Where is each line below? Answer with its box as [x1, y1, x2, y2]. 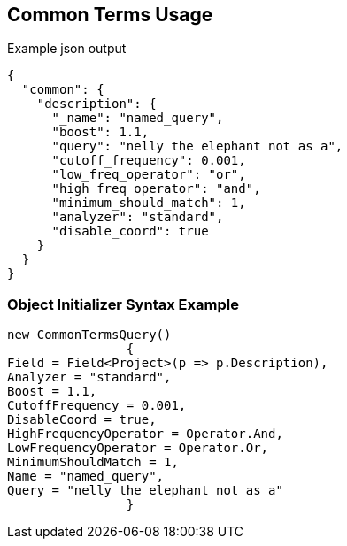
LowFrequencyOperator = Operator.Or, [7, 441, 269, 456]
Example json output [7, 41, 127, 57]
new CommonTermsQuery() [7, 327, 172, 342]
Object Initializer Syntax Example [7, 295, 239, 313]
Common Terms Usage [7, 4, 213, 26]
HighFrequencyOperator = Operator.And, [7, 427, 283, 442]
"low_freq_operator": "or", [51, 167, 246, 182]
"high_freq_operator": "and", [51, 181, 261, 196]
